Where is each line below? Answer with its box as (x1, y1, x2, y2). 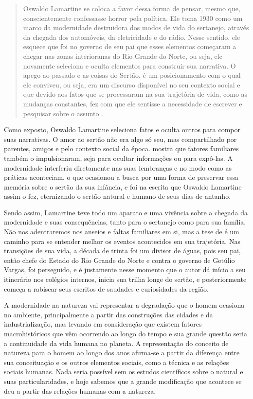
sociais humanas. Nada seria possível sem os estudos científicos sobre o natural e (4, 366, 243, 377)
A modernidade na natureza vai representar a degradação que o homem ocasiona (4, 300, 245, 310)
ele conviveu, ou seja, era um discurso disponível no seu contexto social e (23, 79, 240, 89)
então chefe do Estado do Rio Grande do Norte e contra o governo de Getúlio (4, 255, 235, 265)
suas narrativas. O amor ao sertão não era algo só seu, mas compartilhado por (4, 134, 237, 144)
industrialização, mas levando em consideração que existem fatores (4, 319, 202, 329)
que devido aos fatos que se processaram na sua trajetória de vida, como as (23, 89, 248, 99)
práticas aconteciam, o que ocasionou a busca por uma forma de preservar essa (4, 172, 239, 182)
